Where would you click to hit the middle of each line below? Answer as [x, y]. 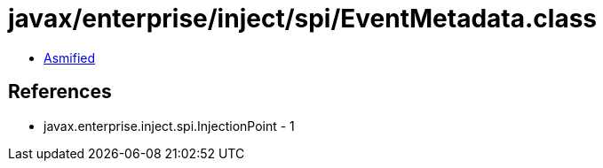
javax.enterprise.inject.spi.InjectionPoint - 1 [169, 126]
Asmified [70, 57]
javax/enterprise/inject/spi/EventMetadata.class [303, 19]
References [60, 92]
